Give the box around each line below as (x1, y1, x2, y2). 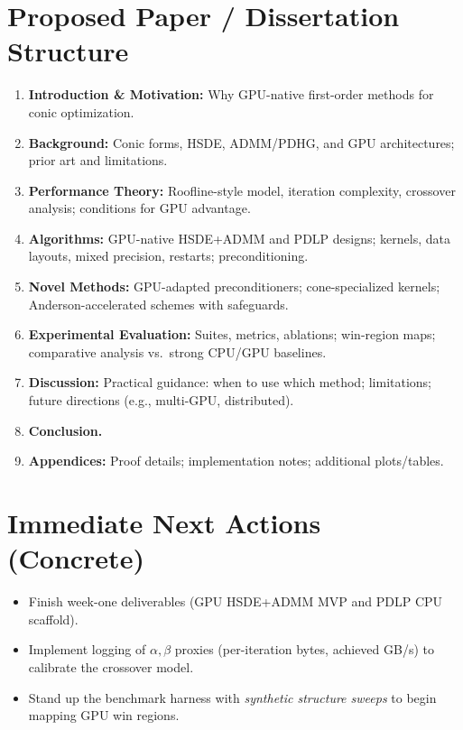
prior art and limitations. (28, 151, 168, 170)
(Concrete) (7, 540, 144, 577)
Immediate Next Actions (7, 504, 321, 541)
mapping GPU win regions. (28, 706, 180, 725)
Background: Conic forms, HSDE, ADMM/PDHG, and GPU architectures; (28, 133, 455, 152)
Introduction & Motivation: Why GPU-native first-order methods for (28, 85, 434, 104)
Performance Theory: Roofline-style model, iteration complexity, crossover (28, 180, 456, 199)
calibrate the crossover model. (28, 657, 194, 676)
